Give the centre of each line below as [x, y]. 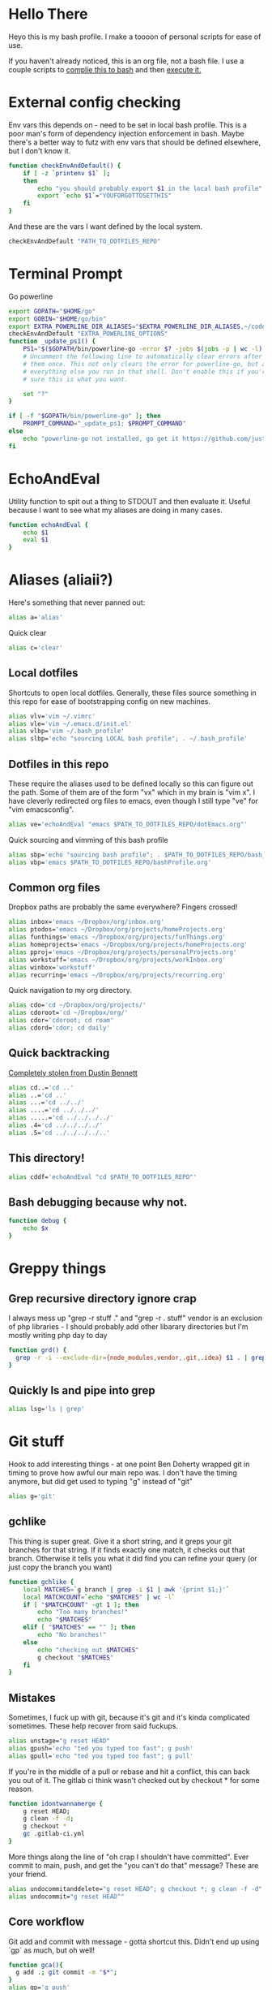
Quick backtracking [59, 1053]
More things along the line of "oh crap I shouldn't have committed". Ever [129, 1857]
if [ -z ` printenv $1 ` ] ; [67, 173]
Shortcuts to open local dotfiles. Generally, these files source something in [132, 693]
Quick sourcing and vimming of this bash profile [88, 840]
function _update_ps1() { [52, 342]
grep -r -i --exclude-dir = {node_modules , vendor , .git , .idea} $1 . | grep [141, 1358]
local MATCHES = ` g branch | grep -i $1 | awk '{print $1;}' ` [126, 1589]
